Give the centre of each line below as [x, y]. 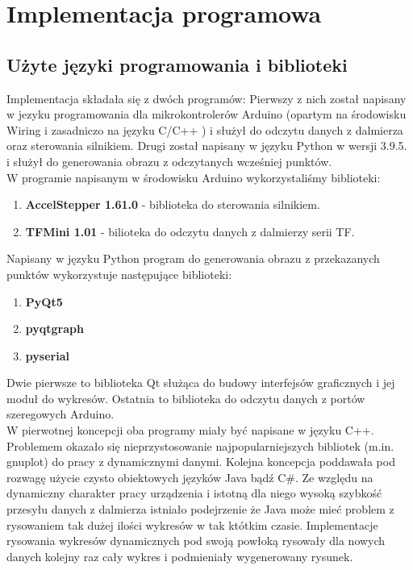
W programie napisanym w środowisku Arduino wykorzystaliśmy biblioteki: [194, 177]
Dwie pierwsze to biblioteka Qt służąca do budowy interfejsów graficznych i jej [201, 383]
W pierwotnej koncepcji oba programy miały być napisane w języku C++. [190, 430]
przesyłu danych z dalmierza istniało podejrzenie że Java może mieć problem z [200, 509]
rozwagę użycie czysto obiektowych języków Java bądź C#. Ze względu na [190, 477]
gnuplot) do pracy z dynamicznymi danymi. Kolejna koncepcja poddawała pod [201, 462]
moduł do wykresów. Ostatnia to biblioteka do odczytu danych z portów [186, 398]
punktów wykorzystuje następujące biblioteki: [119, 274]
